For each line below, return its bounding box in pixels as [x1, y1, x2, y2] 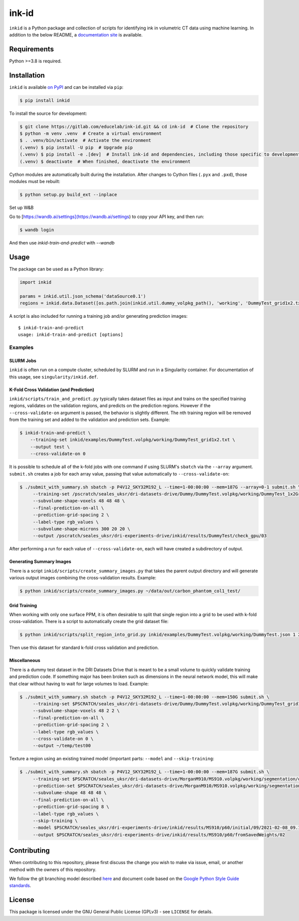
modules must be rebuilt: [9, 179, 61, 185]
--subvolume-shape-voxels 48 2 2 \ [32, 708, 120, 713]
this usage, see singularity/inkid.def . [9, 374, 98, 380]
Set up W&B [9, 205, 34, 211]
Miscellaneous [9, 658, 41, 664]
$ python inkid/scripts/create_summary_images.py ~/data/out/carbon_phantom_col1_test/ [19, 588, 241, 594]
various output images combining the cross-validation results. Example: [9, 575, 156, 581]
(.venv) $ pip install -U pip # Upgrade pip [19, 145, 133, 150]
